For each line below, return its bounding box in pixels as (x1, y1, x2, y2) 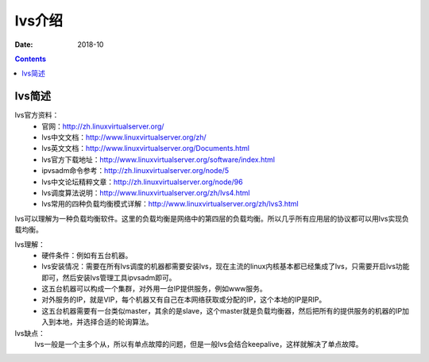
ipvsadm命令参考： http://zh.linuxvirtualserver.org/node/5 (41, 166, 230, 175)
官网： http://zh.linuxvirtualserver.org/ (41, 121, 164, 131)
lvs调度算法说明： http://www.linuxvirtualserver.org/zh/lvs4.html (41, 187, 250, 198)
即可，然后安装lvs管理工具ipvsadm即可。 (41, 272, 176, 282)
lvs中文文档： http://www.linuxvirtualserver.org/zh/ (41, 133, 207, 142)
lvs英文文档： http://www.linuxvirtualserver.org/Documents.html (41, 144, 250, 153)
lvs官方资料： (14, 110, 60, 120)
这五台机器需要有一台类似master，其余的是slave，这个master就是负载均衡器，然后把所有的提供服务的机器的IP (41, 306, 403, 315)
